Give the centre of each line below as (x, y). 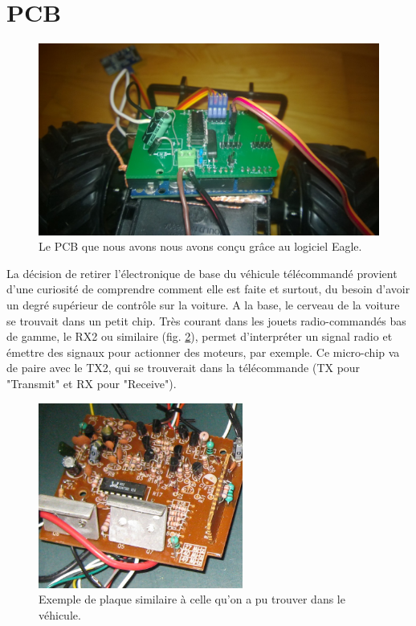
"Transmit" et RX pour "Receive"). (92, 383)
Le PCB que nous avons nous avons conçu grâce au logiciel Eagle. (200, 246)
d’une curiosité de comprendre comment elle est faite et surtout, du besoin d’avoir (208, 289)
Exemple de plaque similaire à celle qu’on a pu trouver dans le (192, 599)
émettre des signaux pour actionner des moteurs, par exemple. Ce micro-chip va (203, 352)
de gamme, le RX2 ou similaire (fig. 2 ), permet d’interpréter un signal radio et (200, 336)
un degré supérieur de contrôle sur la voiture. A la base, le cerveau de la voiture (203, 305)
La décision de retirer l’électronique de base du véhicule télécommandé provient (202, 273)
